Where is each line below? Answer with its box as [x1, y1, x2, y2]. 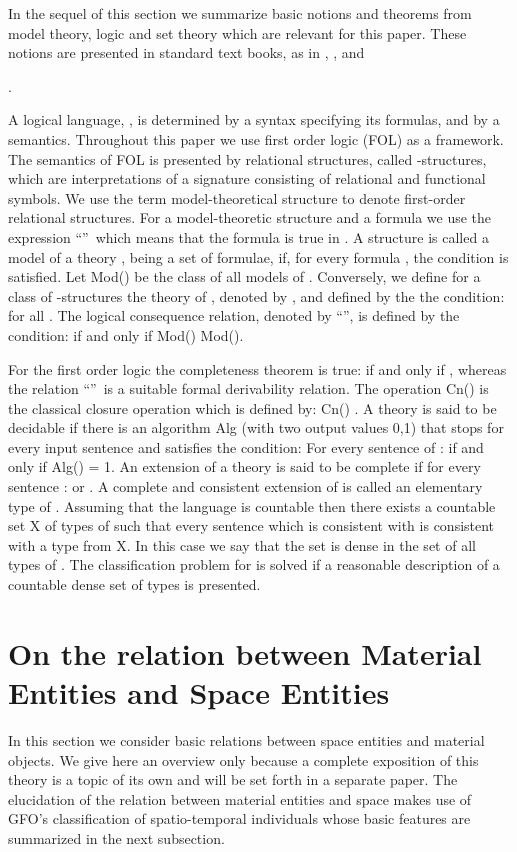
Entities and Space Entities [8, 672, 390, 712]
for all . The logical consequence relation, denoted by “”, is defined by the [8, 305, 460, 326]
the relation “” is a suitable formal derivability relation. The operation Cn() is [8, 378, 489, 399]
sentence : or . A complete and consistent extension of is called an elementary [8, 476, 483, 497]
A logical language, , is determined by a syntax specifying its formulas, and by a [8, 109, 500, 130]
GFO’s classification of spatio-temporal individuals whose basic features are [8, 808, 471, 829]
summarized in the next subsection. [8, 827, 225, 848]
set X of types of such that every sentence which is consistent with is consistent [8, 515, 495, 536]
